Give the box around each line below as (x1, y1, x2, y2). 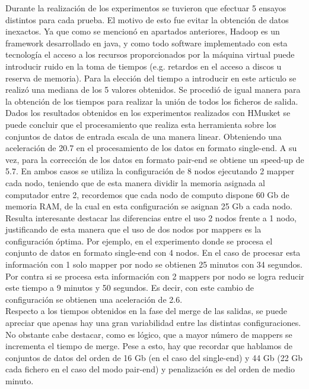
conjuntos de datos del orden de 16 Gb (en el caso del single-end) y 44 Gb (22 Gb (5, 351, 303, 363)
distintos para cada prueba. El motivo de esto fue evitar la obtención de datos (5, 13, 289, 26)
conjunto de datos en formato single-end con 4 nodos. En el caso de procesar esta (5, 246, 301, 259)
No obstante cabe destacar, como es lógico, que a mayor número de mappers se (5, 328, 292, 340)
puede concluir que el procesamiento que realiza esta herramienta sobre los (5, 118, 276, 130)
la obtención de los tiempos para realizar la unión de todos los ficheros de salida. (5, 95, 298, 107)
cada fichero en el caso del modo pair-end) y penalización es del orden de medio (5, 363, 295, 375)
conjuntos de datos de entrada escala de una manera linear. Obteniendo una (5, 130, 282, 142)
